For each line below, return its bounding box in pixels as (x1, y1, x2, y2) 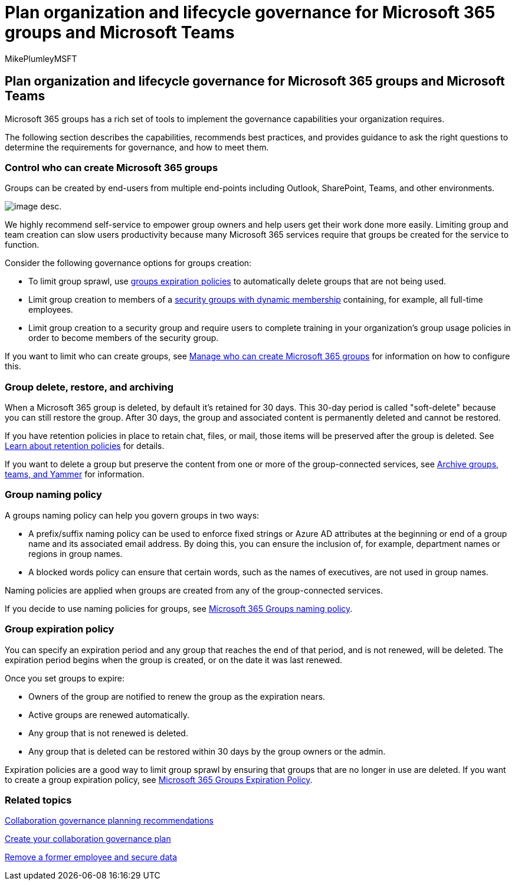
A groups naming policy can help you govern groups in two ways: (5, 510, 260, 520)
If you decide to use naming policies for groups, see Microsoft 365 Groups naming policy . (5, 603, 353, 614)
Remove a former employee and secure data (5, 852, 178, 863)
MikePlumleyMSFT (5, 53, 77, 64)
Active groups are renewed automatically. (28, 709, 189, 720)
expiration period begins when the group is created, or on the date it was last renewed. (5, 654, 343, 665)
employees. (28, 304, 73, 315)
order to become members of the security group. (28, 333, 219, 343)
